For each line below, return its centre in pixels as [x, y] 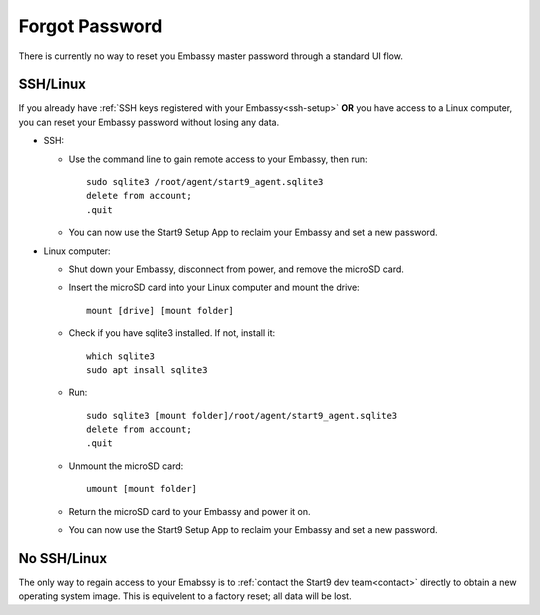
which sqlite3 [120, 356]
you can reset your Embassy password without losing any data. [149, 122]
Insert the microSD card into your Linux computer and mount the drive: [214, 287]
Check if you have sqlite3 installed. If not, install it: [171, 333]
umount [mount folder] [142, 489]
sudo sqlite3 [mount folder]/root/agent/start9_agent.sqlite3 [242, 415]
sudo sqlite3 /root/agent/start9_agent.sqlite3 [205, 182]
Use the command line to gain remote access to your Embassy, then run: [218, 159]
